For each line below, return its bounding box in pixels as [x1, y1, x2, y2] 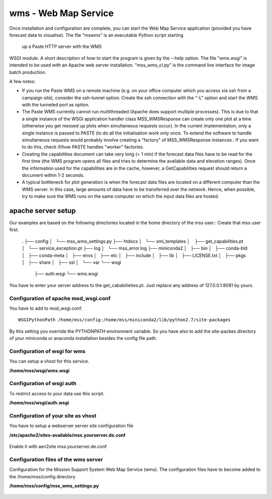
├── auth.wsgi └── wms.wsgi [34, 271, 98, 277]
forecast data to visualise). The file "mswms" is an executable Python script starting [9, 32, 184, 38]
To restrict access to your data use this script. [9, 390, 105, 396]
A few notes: [9, 78, 36, 84]
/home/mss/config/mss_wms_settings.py [9, 483, 99, 488]
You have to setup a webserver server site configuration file [9, 423, 133, 429]
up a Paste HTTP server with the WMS [22, 43, 102, 50]
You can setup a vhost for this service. [9, 358, 89, 365]
